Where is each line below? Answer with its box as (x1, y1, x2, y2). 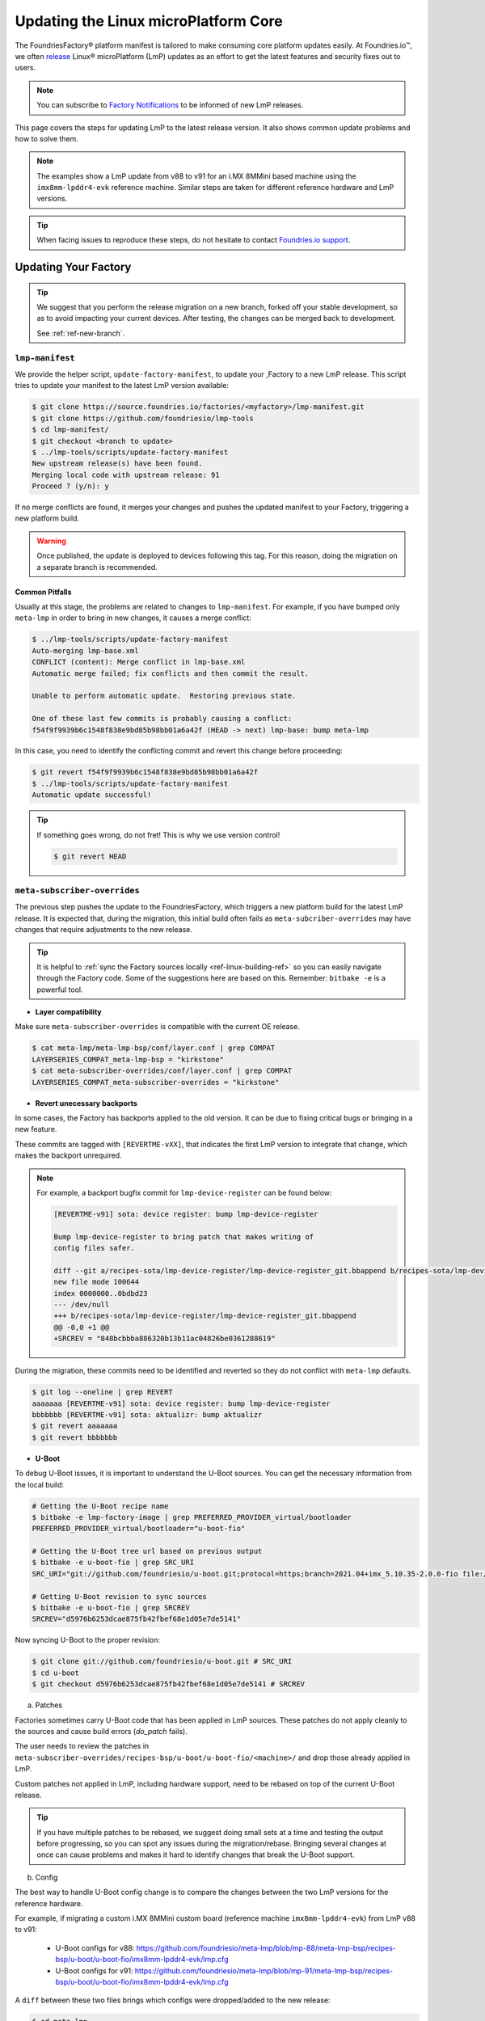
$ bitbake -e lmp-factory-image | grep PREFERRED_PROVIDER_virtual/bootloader (32, 1513, 352, 1521)
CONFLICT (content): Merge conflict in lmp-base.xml (32, 657, 246, 667)
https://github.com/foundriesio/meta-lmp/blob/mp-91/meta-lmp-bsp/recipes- (134, 1965, 394, 1976)
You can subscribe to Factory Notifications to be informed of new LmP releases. (36, 100, 304, 110)
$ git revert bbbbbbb (32, 1432, 118, 1442)
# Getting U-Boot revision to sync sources (32, 1592, 208, 1601)
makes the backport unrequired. (15, 1150, 122, 1160)
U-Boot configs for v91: (55, 1965, 133, 1976)
